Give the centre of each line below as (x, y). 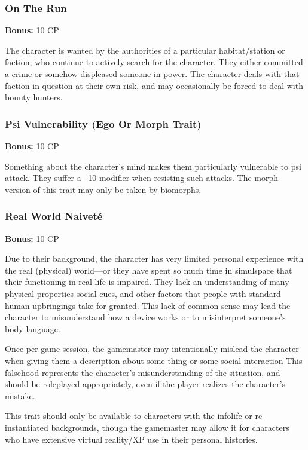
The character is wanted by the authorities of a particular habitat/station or (145, 50)
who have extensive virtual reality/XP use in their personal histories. (131, 439)
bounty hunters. (34, 97)
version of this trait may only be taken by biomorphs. (103, 189)
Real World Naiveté (54, 216)
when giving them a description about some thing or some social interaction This (154, 360)
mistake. (20, 395)
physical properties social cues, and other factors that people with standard (143, 293)
